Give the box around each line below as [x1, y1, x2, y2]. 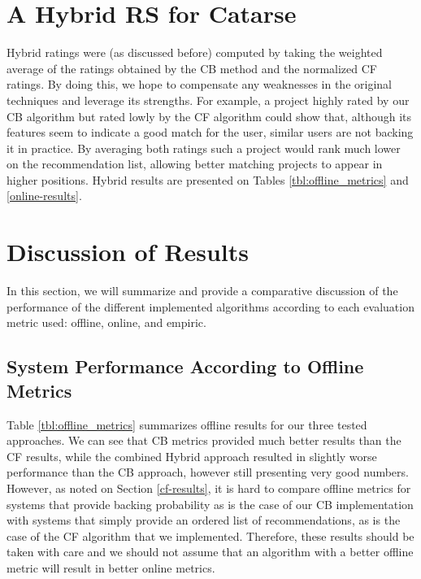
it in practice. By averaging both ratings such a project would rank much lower [7, 139, 401, 156]
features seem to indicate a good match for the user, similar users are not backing [7, 124, 414, 141]
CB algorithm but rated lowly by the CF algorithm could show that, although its [7, 107, 412, 124]
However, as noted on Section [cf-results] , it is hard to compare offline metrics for [7, 479, 411, 496]
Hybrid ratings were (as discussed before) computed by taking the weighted [7, 44, 383, 61]
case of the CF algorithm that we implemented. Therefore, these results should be [7, 527, 414, 544]
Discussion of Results [7, 235, 249, 268]
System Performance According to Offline [7, 354, 364, 379]
